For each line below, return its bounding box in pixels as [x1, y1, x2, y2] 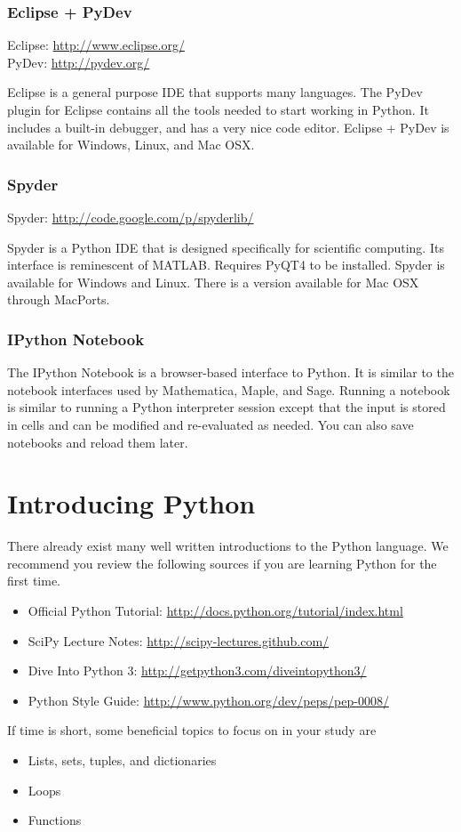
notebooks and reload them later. [7, 432, 188, 451]
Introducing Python [7, 485, 256, 521]
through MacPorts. [7, 290, 110, 309]
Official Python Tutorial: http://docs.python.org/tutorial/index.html [28, 602, 403, 620]
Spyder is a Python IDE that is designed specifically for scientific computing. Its [7, 238, 444, 256]
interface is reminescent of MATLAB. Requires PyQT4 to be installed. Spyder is [7, 255, 445, 274]
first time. [7, 571, 61, 590]
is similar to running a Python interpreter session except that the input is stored [7, 398, 446, 416]
